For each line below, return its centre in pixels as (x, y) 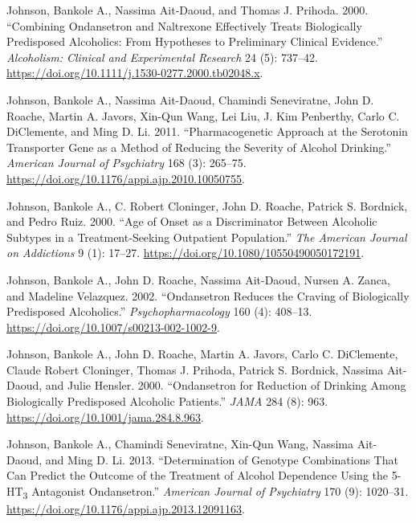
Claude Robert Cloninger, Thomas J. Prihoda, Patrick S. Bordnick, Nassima (195, 369)
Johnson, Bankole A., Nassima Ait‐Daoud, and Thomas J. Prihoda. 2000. (188, 10)
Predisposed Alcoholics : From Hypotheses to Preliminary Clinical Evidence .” (195, 41)
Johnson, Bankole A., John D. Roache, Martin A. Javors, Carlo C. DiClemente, (202, 354)
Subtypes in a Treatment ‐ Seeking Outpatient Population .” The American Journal (207, 237)
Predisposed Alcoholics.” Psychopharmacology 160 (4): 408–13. (159, 311)
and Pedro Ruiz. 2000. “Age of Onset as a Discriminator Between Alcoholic (192, 221)
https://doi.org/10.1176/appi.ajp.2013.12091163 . (126, 509)
